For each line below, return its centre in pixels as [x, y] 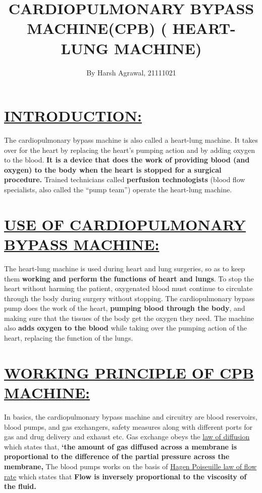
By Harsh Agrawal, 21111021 [131, 72]
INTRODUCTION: [73, 116]
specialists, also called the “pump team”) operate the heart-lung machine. [118, 189]
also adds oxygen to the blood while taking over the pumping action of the [126, 328]
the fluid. [20, 486]
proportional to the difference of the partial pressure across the [117, 456]
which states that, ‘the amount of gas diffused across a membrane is [121, 446]
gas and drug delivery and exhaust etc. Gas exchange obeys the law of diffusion [127, 437]
